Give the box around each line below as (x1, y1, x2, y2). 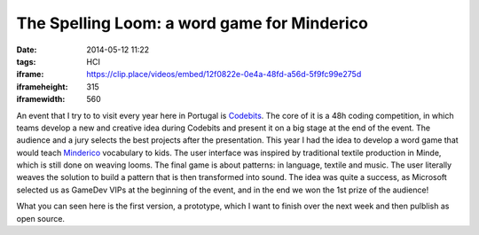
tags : (16, 56, 36, 67)
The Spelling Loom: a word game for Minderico (16, 13, 368, 33)
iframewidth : (16, 94, 66, 105)
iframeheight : (16, 81, 68, 92)
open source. (16, 213, 66, 223)
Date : (16, 44, 37, 55)
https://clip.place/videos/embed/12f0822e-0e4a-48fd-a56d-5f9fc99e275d (86, 69, 362, 80)
